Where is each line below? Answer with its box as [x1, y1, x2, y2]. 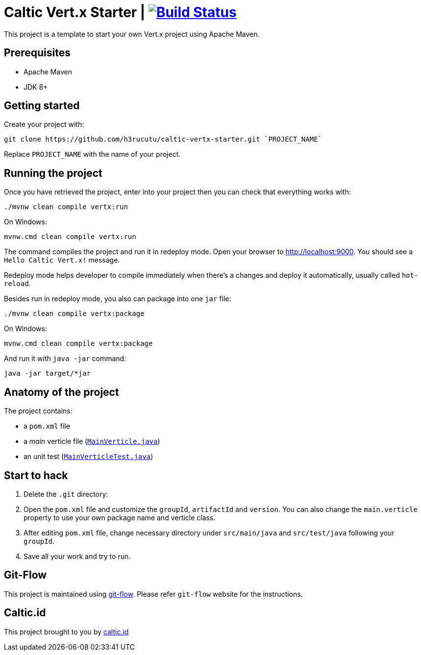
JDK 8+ [24, 82, 48, 91]
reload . [4, 279, 31, 288]
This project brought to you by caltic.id [4, 627, 129, 636]
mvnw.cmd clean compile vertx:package [4, 340, 153, 348]
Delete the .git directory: [24, 489, 108, 498]
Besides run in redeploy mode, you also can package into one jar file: [4, 294, 231, 303]
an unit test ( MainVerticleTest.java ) [24, 452, 153, 461]
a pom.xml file [24, 422, 70, 431]
